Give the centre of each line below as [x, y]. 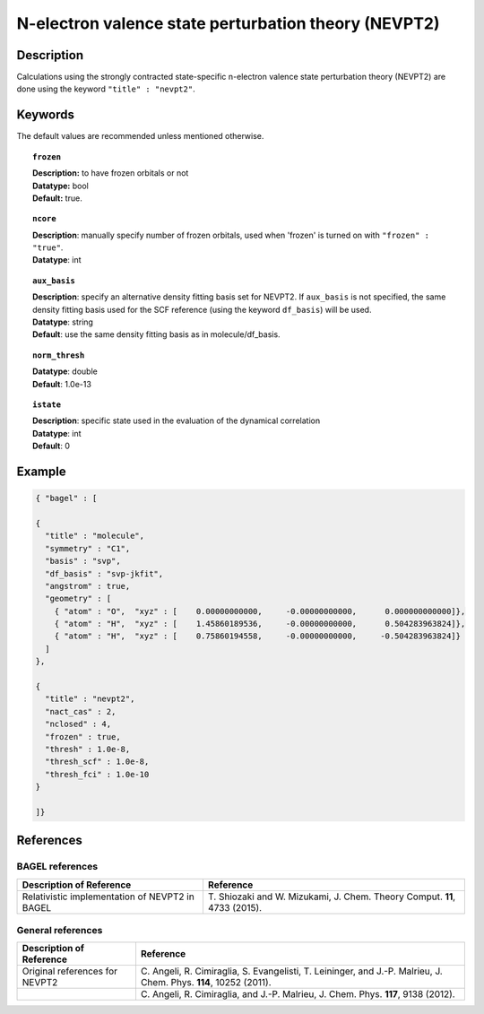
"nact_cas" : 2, [81, 711]
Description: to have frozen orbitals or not [111, 173]
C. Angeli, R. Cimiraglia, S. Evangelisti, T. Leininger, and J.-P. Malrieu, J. [291, 971]
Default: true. [57, 198]
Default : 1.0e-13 [62, 384]
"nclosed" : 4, [78, 724]
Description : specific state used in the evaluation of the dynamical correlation [177, 420]
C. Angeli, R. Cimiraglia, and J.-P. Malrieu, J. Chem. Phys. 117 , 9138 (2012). [298, 994]
